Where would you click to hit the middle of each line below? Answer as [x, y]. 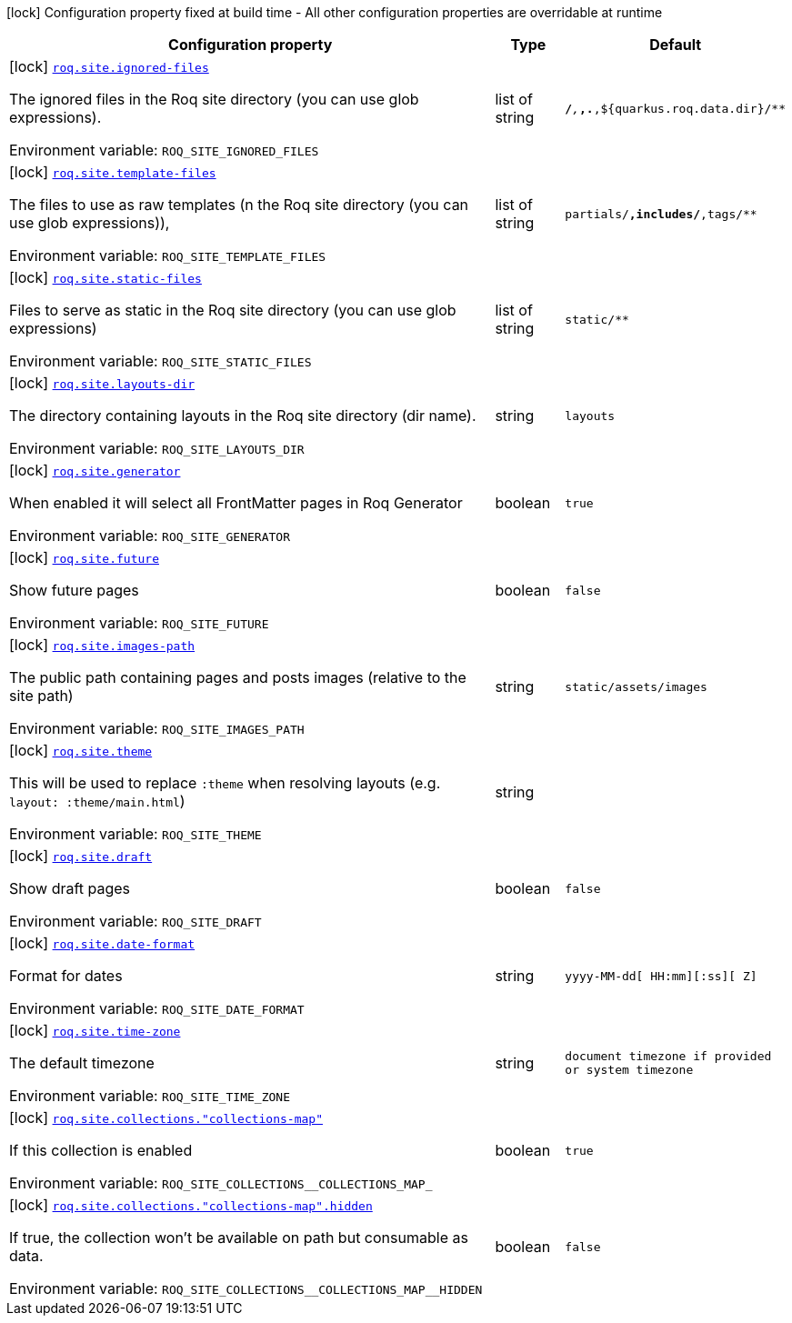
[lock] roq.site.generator [95, 470]
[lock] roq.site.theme [81, 750]
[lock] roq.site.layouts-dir [102, 383]
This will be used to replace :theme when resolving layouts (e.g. [225, 783]
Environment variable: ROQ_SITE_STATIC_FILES [160, 361]
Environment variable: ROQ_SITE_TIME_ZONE [150, 1096]
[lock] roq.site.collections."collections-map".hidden [191, 1205]
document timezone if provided [668, 1056]
